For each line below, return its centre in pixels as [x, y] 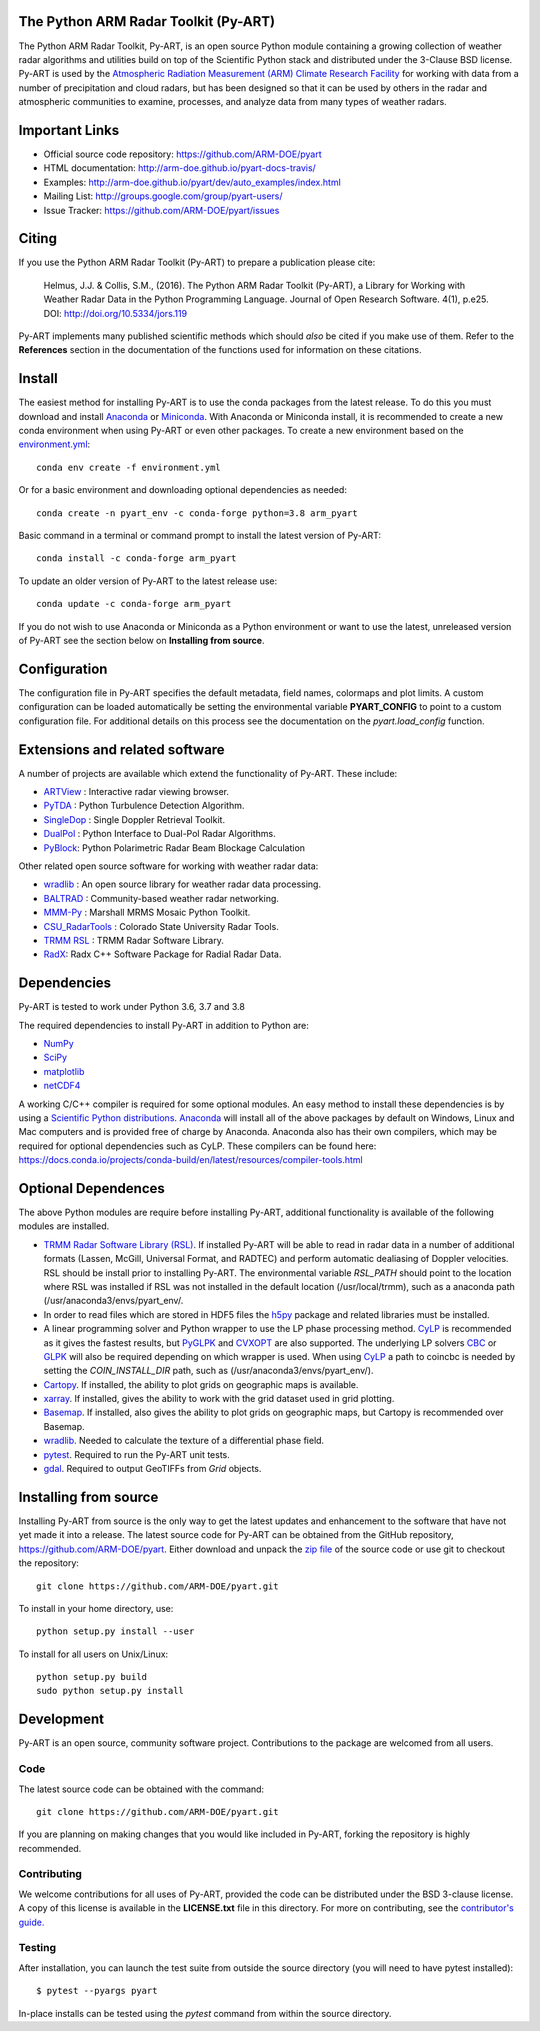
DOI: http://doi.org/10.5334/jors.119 [115, 313]
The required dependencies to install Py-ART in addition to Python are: [164, 1025]
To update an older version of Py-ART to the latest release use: [148, 581]
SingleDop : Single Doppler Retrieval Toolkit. [134, 819]
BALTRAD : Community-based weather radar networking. [161, 898]
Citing [37, 238]
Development [61, 1719]
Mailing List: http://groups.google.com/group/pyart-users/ [163, 196]
